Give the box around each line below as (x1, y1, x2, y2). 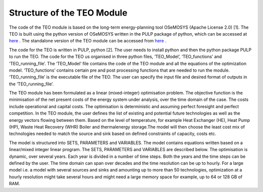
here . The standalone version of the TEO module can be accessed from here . (9, 38, 167, 44)
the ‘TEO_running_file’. (9, 81, 54, 87)
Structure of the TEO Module (9, 7, 128, 18)
